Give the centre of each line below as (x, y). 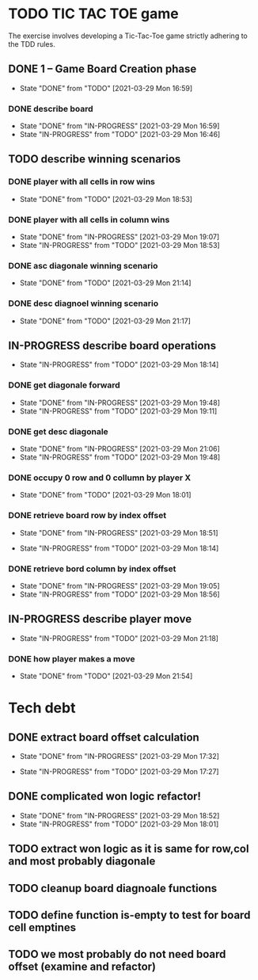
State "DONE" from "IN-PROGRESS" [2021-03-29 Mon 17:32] (120, 757)
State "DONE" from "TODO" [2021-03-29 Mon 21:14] (105, 283)
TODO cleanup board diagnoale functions (113, 888)
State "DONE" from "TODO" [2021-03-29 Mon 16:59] (106, 88)
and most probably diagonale (82, 862)
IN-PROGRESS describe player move (100, 619)
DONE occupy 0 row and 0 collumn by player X (100, 478)
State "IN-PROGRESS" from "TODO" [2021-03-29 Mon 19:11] (118, 411)
